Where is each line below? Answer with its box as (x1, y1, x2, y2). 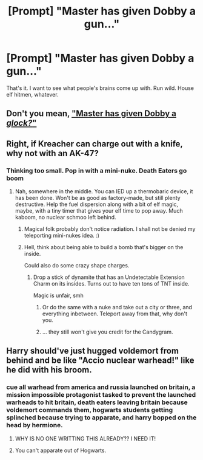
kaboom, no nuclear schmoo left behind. (15, 214, 116, 221)
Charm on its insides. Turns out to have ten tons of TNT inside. (33, 280, 190, 287)
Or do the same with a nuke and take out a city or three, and (42, 304, 193, 311)
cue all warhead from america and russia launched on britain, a (6, 383, 196, 391)
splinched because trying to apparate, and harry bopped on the (6, 413, 197, 422)
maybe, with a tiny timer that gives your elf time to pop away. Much (15, 207, 183, 215)
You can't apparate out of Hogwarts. (15, 447, 107, 454)
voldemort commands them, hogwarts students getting (6, 406, 173, 414)
